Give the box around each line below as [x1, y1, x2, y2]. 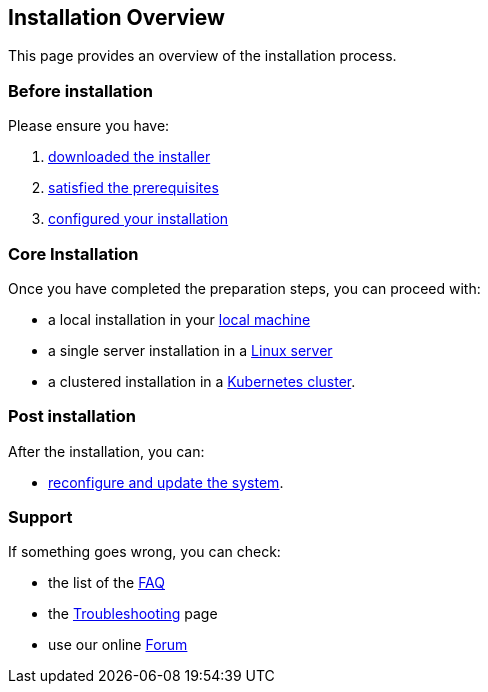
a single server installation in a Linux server [48, 341, 333, 359]
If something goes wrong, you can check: [8, 543, 281, 561]
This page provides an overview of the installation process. [8, 47, 397, 65]
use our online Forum [48, 636, 188, 654]
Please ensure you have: [8, 117, 170, 135]
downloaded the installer [48, 148, 211, 166]
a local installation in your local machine [48, 310, 311, 328]
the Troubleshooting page [48, 605, 218, 623]
